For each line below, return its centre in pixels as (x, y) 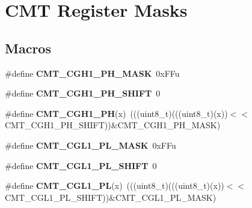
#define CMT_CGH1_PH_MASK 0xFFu (92, 73)
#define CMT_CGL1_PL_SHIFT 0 (81, 165)
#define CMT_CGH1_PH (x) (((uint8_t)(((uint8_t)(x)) (116, 113)
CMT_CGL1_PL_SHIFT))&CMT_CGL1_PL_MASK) (111, 197)
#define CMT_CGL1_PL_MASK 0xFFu (91, 145)
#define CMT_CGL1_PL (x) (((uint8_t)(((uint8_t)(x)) (115, 186)
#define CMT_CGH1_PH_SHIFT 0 (83, 93)
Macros (28, 48)
